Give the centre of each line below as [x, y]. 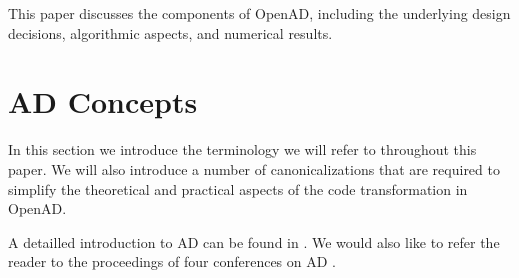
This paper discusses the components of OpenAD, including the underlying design [259, 13]
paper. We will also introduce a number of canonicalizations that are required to [254, 168]
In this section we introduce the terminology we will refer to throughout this [242, 149]
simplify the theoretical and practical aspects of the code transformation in [238, 188]
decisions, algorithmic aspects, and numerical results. [170, 32]
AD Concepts [103, 101]
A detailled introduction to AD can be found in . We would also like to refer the [254, 241]
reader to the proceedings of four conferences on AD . [172, 261]
